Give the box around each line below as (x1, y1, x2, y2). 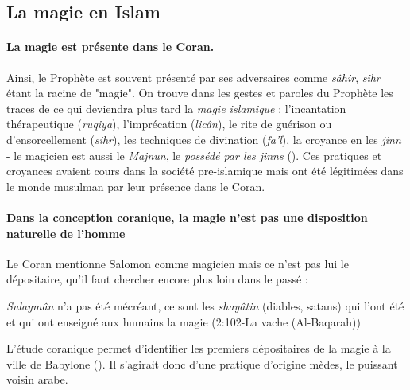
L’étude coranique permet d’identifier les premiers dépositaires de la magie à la (6, 340, 391, 357)
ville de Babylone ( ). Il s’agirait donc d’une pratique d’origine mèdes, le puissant (6, 355, 398, 372)
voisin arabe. (6, 371, 68, 388)
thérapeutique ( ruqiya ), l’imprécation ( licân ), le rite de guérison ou (6, 115, 332, 132)
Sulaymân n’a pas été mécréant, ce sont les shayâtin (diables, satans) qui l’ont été (6, 297, 404, 314)
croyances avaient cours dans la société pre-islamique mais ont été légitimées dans (6, 162, 404, 179)
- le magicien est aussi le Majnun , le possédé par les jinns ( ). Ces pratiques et (6, 146, 382, 163)
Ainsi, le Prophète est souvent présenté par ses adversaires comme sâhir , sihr (6, 68, 381, 85)
